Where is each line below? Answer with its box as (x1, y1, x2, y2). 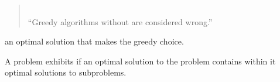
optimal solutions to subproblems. (5, 66, 127, 78)
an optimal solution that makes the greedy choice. (5, 35, 184, 47)
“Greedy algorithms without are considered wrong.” (28, 15, 213, 28)
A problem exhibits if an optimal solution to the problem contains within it (5, 54, 276, 67)
